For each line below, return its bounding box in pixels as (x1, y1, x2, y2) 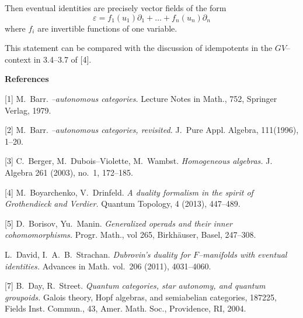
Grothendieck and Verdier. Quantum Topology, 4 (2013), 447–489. (5, 197, 241, 210)
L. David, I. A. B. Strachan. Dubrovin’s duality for (5, 248, 190, 260)
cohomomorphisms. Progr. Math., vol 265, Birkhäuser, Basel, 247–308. (5, 228, 256, 241)
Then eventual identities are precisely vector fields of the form (5, 2, 227, 13)
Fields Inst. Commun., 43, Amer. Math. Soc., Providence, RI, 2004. (5, 302, 246, 314)
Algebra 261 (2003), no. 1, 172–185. (5, 166, 133, 178)
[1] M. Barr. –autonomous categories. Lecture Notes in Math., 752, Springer (5, 92, 277, 104)
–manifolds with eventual (198, 248, 287, 260)
